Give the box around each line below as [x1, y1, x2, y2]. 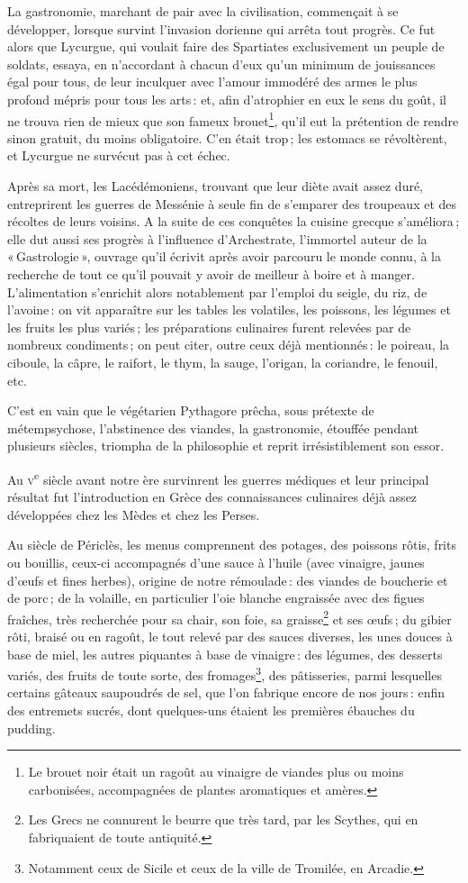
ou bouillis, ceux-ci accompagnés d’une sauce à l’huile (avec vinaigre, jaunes [7, 552, 425, 571]
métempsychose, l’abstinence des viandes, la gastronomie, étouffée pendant [7, 418, 419, 437]
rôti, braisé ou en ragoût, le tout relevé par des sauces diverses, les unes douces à [7, 626, 453, 645]
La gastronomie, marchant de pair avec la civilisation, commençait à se [7, 2, 399, 20]
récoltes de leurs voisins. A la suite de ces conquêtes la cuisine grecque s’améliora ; [7, 212, 460, 231]
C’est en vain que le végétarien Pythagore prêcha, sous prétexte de [7, 401, 374, 420]
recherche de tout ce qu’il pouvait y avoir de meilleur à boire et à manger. [7, 264, 415, 283]
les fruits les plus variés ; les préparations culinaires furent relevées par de [7, 317, 411, 336]
